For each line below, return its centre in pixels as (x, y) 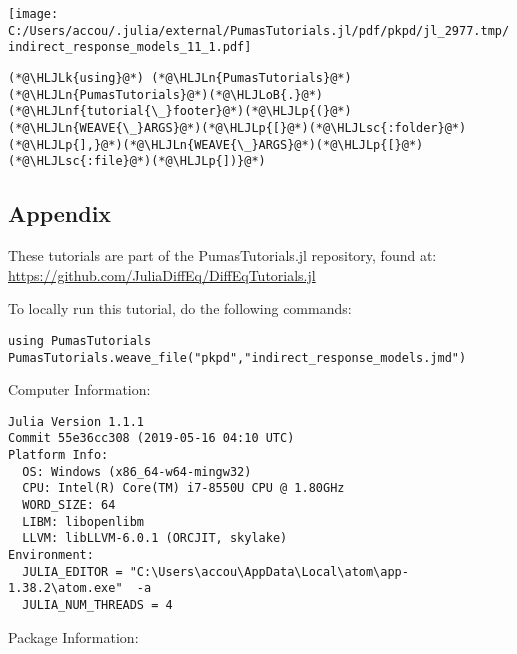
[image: (33, 14)
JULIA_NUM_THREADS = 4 (97, 605)
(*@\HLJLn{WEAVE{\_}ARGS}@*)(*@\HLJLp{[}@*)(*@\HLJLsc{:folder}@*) (237, 127)
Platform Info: (58, 455)
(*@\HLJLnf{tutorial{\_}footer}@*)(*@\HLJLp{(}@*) (180, 111)
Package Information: (73, 636)
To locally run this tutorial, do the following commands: (180, 308)
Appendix (60, 213)
